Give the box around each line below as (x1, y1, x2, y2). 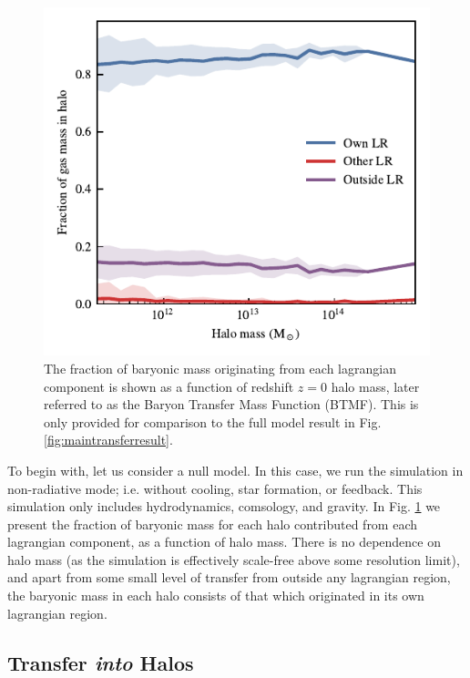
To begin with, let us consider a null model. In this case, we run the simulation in (7, 460, 464, 479)
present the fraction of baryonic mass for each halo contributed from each (7, 514, 418, 533)
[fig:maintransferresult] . (44, 430, 173, 449)
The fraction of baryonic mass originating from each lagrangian (44, 358, 396, 377)
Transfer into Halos (7, 648, 194, 676)
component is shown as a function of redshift (44, 376, 294, 395)
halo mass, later (331, 376, 420, 395)
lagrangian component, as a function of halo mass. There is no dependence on (7, 532, 441, 551)
